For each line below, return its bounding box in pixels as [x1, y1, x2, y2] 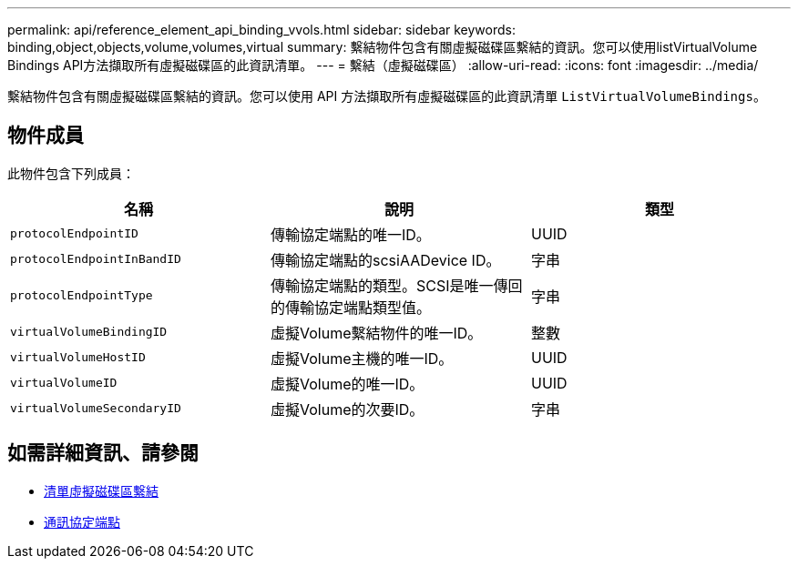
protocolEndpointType [10, 288, 153, 303]
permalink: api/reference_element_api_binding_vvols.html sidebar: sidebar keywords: [7, 22, 516, 37]
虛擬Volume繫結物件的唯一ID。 [270, 323, 483, 342]
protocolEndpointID [10, 227, 138, 241]
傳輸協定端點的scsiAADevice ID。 [270, 250, 501, 269]
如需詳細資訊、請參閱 [7, 441, 199, 465]
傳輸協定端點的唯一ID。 [270, 225, 431, 244]
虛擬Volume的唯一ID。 [270, 374, 425, 393]
